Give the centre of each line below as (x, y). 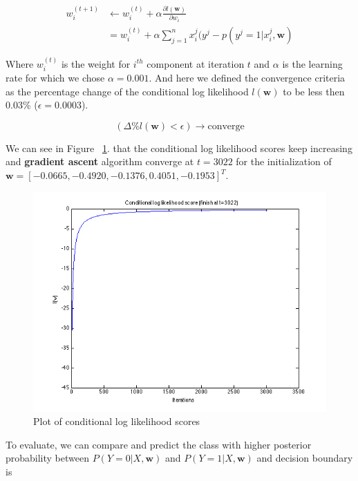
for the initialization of (284, 161)
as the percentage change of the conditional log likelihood (127, 91)
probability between (48, 458)
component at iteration (196, 63)
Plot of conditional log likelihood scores (117, 421)
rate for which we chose (55, 78)
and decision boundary (305, 458)
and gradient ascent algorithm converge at (100, 161)
